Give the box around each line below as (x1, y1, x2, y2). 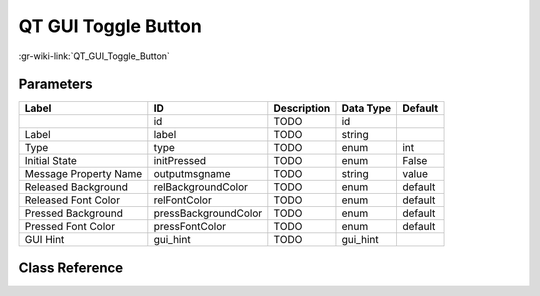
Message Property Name (24, 167, 143, 181)
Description (273, 101, 331, 115)
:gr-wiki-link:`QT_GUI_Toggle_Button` (18, 50, 170, 62)
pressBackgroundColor (153, 206, 263, 220)
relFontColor (153, 193, 212, 207)
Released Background (24, 180, 129, 194)
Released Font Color (24, 193, 120, 207)
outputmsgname (153, 167, 231, 181)
